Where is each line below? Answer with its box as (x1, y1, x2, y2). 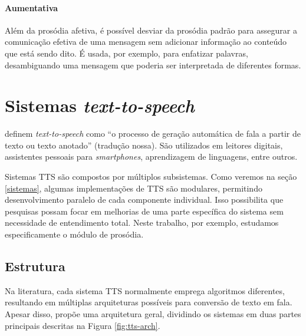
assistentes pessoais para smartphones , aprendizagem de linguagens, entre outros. (5, 150, 298, 163)
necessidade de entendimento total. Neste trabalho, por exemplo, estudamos (5, 216, 279, 229)
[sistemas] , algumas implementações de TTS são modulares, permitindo (5, 182, 262, 194)
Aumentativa (5, 1, 58, 14)
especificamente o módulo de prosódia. (5, 228, 144, 241)
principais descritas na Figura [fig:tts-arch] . (5, 319, 160, 331)
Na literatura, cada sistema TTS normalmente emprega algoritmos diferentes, (5, 284, 285, 297)
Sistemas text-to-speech (5, 93, 195, 118)
